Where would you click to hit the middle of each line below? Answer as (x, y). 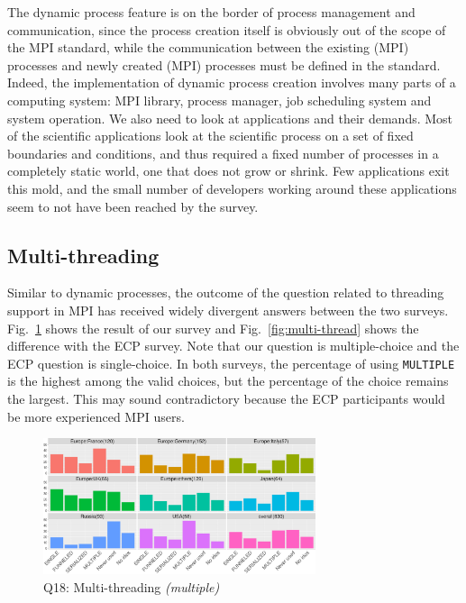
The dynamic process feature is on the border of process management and (211, 12)
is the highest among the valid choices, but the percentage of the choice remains (228, 381)
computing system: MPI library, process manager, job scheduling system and (219, 100)
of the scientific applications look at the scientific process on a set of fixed (210, 136)
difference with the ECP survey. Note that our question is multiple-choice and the (233, 346)
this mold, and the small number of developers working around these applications (232, 188)
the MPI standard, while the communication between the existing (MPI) (208, 47)
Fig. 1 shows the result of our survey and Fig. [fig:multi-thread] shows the (213, 328)
